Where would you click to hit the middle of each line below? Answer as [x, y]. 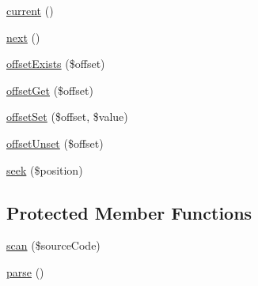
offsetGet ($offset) [50, 90]
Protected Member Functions [129, 212]
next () [23, 37]
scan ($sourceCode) [53, 245]
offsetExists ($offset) [56, 64]
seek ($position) [45, 169]
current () [30, 10]
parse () [25, 271]
